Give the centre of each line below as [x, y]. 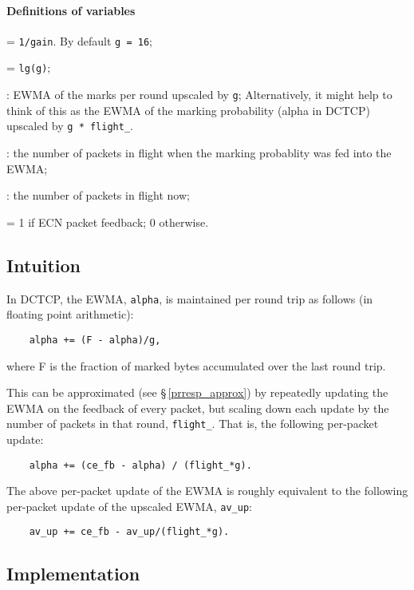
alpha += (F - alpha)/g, [95, 340]
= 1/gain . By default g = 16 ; [79, 40]
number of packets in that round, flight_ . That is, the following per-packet [193, 424]
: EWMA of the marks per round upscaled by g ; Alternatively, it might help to [199, 95]
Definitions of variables [71, 10]
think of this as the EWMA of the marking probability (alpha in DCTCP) [188, 110]
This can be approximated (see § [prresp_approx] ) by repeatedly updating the [197, 392]
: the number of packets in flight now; [98, 195]
